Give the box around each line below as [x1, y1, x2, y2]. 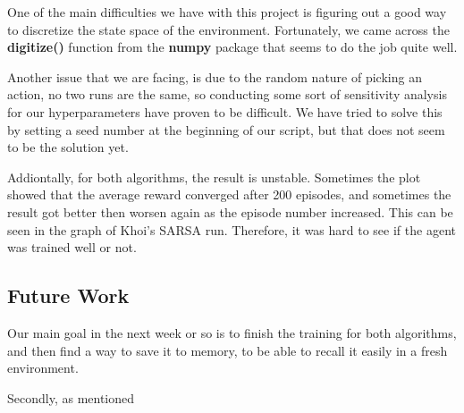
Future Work [7, 282, 130, 309]
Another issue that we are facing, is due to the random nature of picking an [7, 67, 422, 86]
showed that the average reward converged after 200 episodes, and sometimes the [7, 185, 451, 204]
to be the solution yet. [7, 138, 129, 156]
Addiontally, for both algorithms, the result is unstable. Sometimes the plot [7, 167, 421, 186]
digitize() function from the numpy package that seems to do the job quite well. [7, 38, 458, 56]
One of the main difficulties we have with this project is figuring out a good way [7, 3, 447, 21]
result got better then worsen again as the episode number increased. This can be [7, 202, 453, 221]
